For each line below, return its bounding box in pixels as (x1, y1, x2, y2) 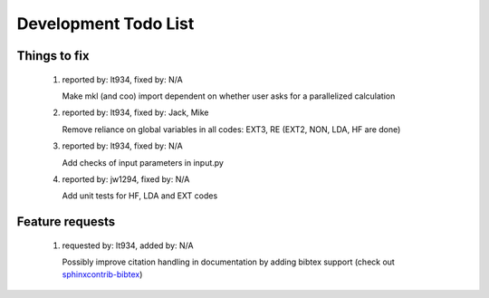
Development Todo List (16, 14, 195, 34)
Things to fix (16, 48, 90, 63)
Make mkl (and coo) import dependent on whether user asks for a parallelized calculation (62, 91, 396, 101)
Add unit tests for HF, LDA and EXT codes (62, 190, 218, 201)
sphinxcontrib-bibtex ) (62, 269, 143, 280)
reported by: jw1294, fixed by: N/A (62, 173, 190, 185)
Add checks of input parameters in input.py (62, 157, 224, 168)
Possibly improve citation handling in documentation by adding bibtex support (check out (62, 256, 396, 267)
